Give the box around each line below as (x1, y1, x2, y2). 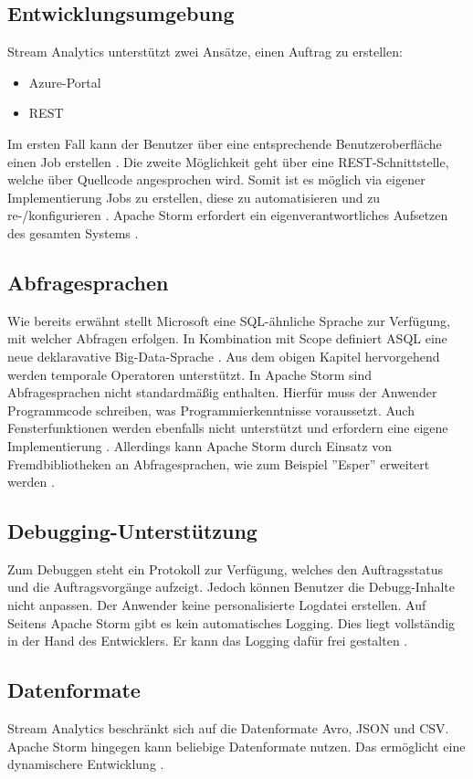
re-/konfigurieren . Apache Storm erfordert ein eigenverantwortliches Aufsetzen (7, 205, 448, 225)
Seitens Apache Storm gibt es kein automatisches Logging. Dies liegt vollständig (7, 613, 456, 632)
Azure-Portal (28, 72, 101, 91)
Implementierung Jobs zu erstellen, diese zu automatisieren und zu (7, 187, 381, 206)
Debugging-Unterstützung (7, 517, 258, 545)
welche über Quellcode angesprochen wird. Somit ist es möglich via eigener (7, 170, 426, 189)
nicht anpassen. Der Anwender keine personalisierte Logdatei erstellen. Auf (7, 595, 426, 615)
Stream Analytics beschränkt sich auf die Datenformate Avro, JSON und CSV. (7, 719, 449, 738)
